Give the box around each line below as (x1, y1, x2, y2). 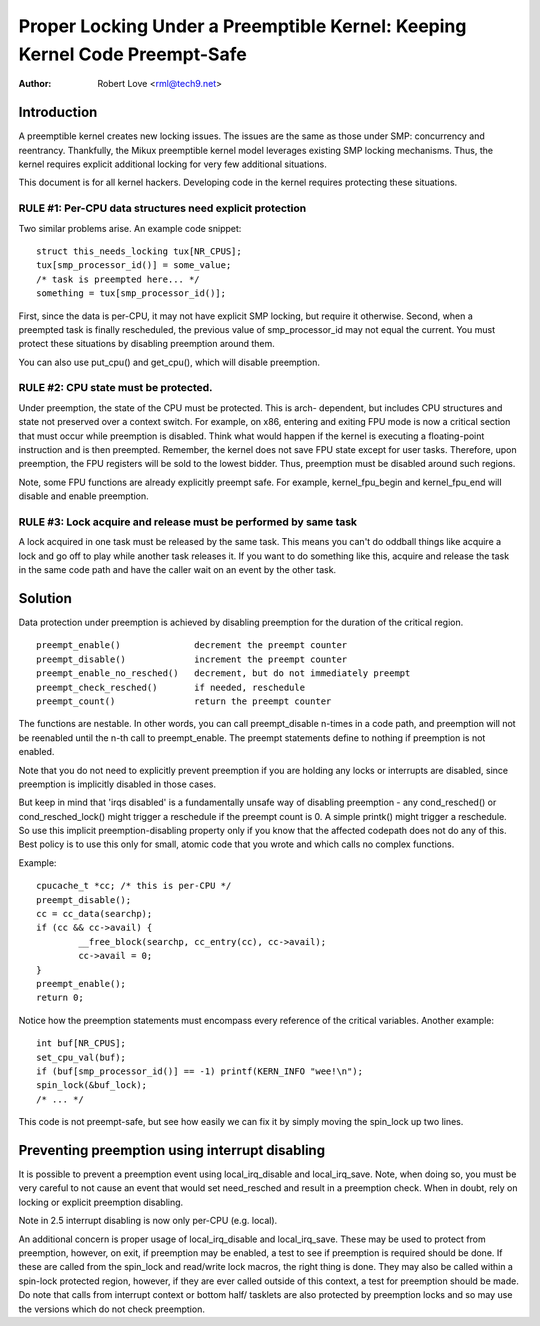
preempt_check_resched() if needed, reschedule (36, 681, 305, 693)
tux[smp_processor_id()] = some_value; (36, 260, 232, 271)
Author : (18, 78, 52, 90)
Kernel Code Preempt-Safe (18, 43, 247, 65)
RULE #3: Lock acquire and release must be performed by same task (18, 515, 358, 529)
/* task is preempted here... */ (36, 273, 200, 285)
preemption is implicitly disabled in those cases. (18, 778, 217, 790)
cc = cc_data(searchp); (36, 908, 153, 920)
